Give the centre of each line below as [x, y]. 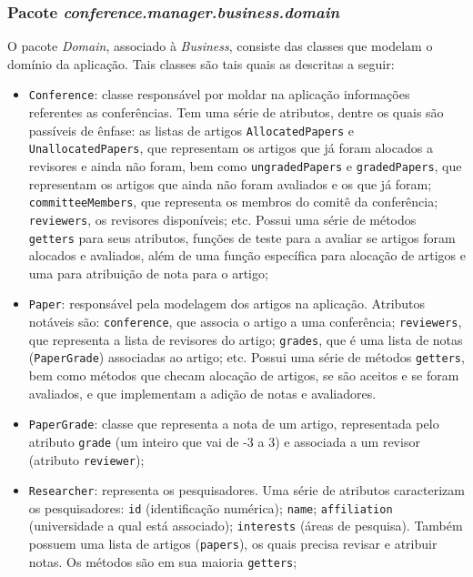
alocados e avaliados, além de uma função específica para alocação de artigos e [247, 255]
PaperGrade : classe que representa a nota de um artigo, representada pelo [234, 424]
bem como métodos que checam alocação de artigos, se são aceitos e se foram [244, 375]
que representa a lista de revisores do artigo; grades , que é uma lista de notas [246, 339]
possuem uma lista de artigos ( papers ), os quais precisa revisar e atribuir [233, 544]
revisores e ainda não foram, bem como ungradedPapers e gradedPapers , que [245, 165]
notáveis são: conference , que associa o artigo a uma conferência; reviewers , [245, 322]
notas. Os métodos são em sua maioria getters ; [163, 561]
